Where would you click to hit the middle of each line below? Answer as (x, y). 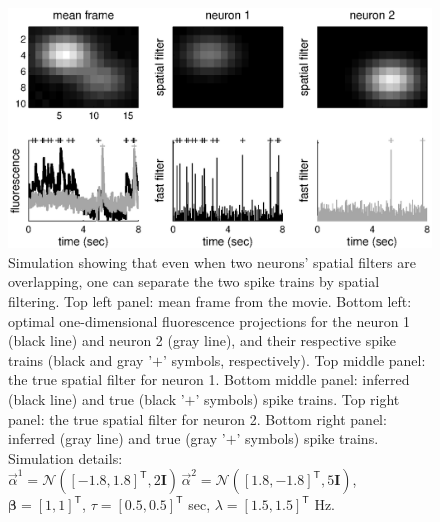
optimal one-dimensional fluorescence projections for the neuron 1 (209, 320)
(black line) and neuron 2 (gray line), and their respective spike (202, 340)
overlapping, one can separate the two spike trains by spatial (194, 281)
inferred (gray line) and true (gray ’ (117, 438)
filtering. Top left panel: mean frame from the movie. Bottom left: (210, 300)
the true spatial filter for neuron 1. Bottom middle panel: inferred (209, 379)
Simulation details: (65, 457)
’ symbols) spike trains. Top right (297, 398)
